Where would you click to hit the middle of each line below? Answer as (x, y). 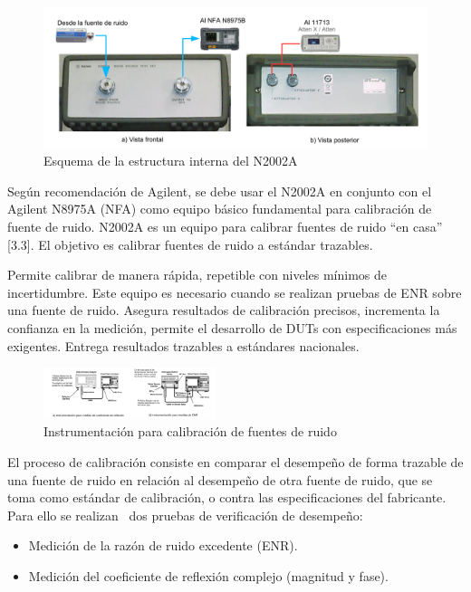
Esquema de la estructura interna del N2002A (171, 161)
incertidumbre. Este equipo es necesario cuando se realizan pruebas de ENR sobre (235, 292)
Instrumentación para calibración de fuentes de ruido (190, 431)
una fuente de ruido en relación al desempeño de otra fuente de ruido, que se (220, 479)
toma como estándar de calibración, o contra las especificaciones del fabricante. (227, 497)
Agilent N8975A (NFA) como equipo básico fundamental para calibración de (220, 209)
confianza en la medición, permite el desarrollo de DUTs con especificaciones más (232, 328)
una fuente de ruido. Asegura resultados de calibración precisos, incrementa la (224, 310)
